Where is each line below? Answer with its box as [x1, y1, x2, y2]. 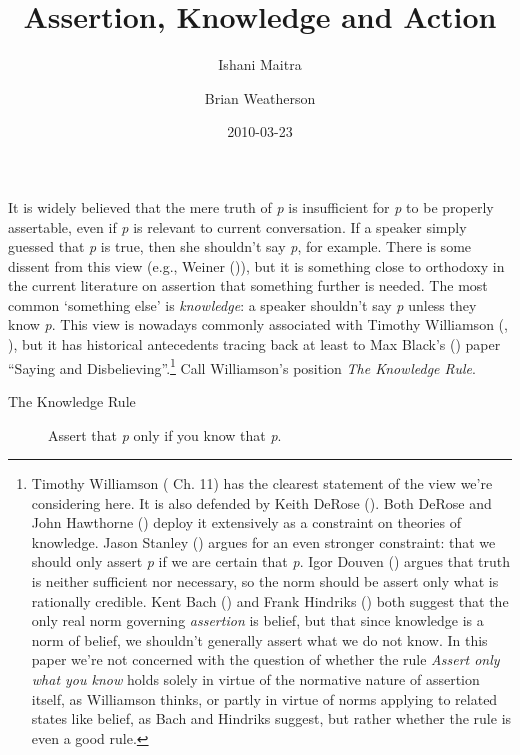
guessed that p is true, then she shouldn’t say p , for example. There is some [8, 236, 472, 257]
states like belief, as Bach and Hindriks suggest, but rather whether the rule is [31, 708, 512, 729]
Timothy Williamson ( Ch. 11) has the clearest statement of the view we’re [31, 473, 493, 494]
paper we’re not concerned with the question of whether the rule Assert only [31, 649, 500, 670]
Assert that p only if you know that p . [48, 424, 282, 445]
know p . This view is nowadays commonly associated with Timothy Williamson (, [8, 314, 508, 335]
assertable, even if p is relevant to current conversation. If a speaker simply [8, 216, 467, 237]
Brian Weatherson [204, 87, 316, 108]
